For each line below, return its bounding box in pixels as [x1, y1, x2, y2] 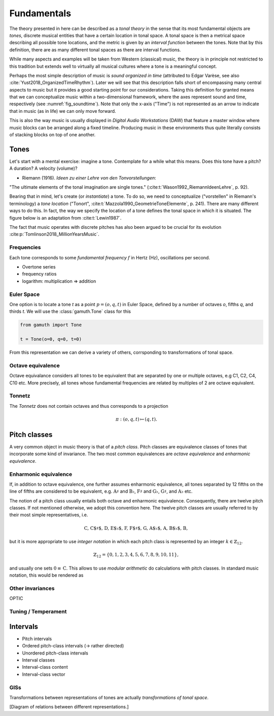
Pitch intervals [22, 636, 52, 642]
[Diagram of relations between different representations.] [9, 704, 129, 710]
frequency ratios [22, 271, 57, 277]
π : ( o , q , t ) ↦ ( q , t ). [115, 416, 157, 422]
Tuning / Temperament [9, 608, 67, 615]
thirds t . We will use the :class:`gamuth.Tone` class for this [9, 308, 131, 315]
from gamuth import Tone [20, 322, 82, 328]
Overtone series [22, 263, 56, 270]
